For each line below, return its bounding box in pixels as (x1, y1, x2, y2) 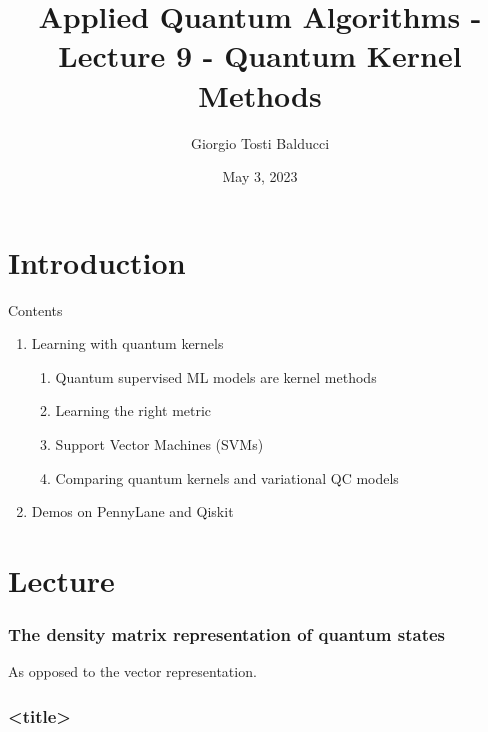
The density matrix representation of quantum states (8, 622, 446, 647)
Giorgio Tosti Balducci (190, 132, 330, 153)
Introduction (8, 241, 186, 282)
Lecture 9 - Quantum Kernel (58, 35, 462, 76)
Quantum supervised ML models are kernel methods (55, 366, 377, 387)
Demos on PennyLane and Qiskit (31, 501, 234, 522)
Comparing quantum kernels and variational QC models (55, 467, 399, 488)
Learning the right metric (55, 400, 212, 421)
